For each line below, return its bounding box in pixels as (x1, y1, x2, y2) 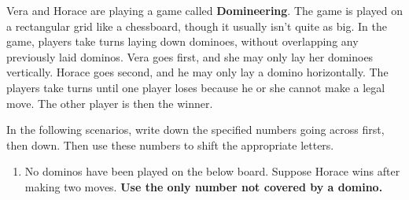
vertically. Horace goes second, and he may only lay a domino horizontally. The (6, 64, 389, 80)
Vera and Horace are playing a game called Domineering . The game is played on (6, 2, 403, 18)
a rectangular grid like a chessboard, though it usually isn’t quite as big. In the (6, 17, 387, 34)
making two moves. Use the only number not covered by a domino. (24, 178, 383, 194)
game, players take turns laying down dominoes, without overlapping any (6, 33, 359, 50)
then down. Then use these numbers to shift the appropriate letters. (6, 136, 334, 153)
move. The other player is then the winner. (6, 94, 213, 111)
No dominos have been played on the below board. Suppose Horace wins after (24, 163, 400, 180)
